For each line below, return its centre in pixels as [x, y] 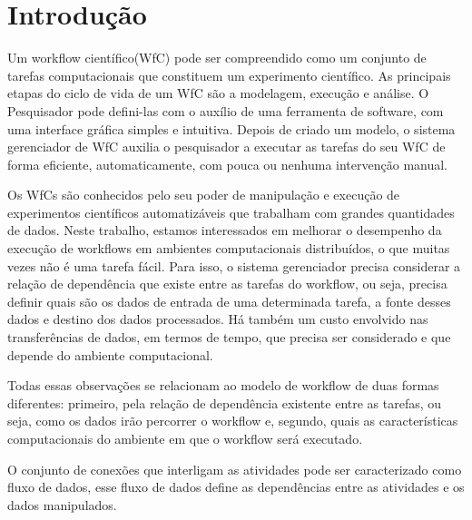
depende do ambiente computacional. [110, 354]
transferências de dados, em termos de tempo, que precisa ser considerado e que [229, 337]
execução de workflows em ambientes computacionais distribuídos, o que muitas [229, 248]
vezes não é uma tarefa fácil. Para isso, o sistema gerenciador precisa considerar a [234, 265]
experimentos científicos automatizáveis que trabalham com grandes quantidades [231, 212]
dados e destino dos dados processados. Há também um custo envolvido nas [218, 319]
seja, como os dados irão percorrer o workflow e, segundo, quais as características [233, 421]
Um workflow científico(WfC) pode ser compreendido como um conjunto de [217, 58]
